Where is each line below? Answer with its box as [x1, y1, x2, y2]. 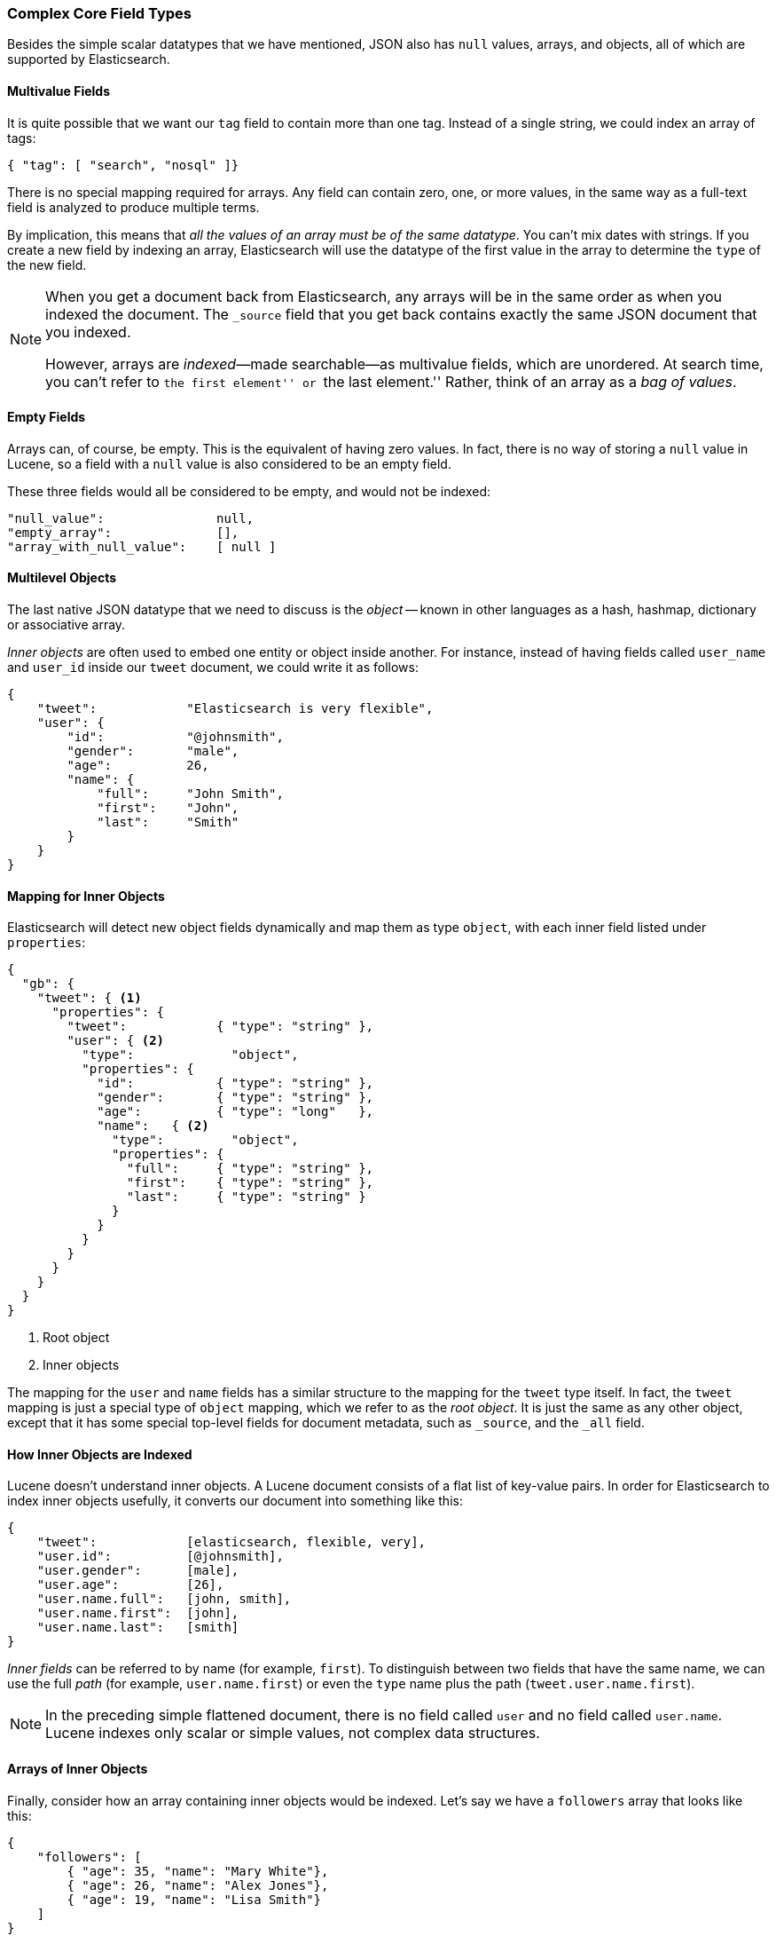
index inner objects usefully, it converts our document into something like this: [7, 1493, 463, 1509]
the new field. [7, 257, 87, 273]
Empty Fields [7, 409, 86, 425]
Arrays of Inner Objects [7, 1761, 148, 1777]
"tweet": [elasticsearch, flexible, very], [36, 1535, 427, 1550]
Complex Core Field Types [7, 4, 192, 22]
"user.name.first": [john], [36, 1606, 239, 1621]
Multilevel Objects [7, 570, 116, 586]
